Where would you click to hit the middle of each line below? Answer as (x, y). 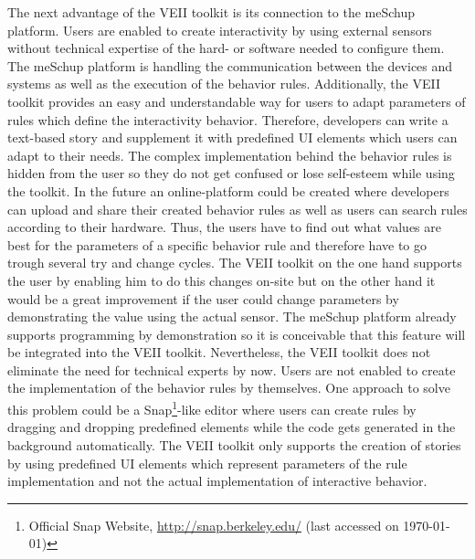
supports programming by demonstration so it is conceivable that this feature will (237, 334)
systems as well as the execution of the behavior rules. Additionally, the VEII (224, 84)
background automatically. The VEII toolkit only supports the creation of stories (234, 444)
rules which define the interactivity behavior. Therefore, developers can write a (228, 119)
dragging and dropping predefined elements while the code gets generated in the (232, 427)
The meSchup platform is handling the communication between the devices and (230, 65)
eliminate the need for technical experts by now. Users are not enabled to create (232, 369)
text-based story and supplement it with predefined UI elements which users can (232, 137)
